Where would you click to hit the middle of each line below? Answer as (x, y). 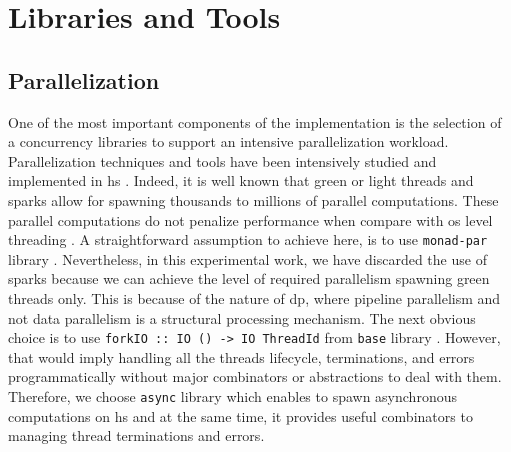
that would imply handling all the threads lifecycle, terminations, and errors (241, 356)
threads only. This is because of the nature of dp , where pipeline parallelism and (254, 297)
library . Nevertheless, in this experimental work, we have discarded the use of (247, 258)
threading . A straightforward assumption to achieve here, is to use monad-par (248, 239)
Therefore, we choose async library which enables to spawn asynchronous (232, 396)
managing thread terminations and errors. (136, 435)
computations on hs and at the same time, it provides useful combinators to (240, 415)
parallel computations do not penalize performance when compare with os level (250, 219)
